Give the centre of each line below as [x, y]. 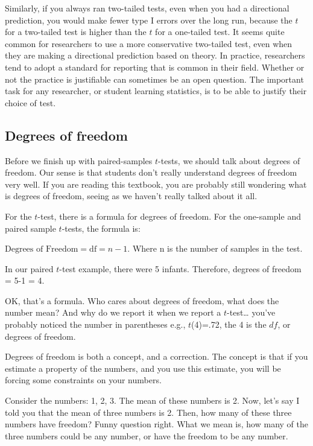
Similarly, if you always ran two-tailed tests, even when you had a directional [147, 8]
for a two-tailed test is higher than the [76, 32]
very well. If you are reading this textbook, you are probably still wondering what [156, 184]
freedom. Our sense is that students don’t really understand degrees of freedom [151, 172]
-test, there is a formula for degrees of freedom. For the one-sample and [169, 216]
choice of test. [30, 102]
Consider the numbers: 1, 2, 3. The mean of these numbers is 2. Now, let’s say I [152, 400]
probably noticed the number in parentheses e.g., [95, 324]
